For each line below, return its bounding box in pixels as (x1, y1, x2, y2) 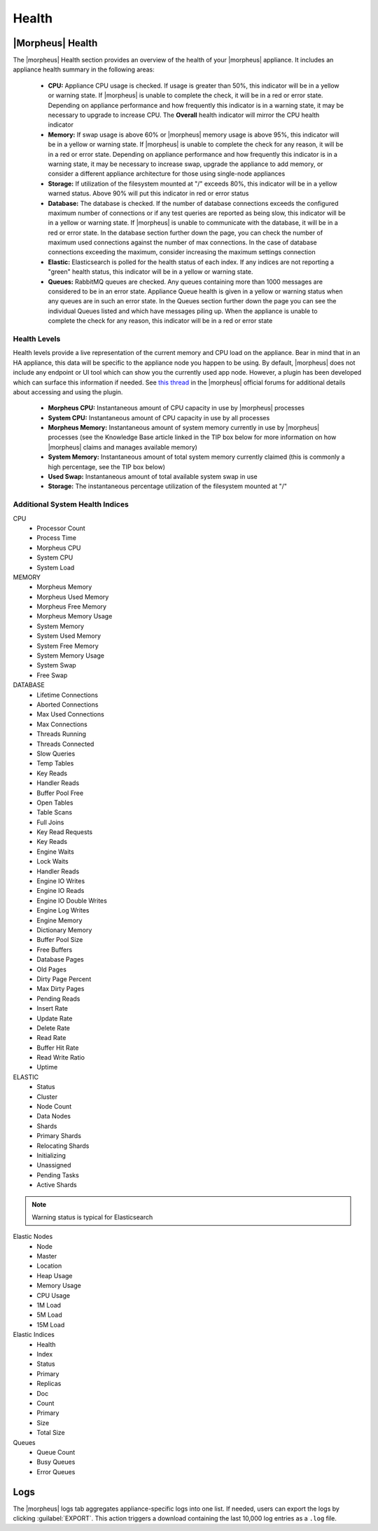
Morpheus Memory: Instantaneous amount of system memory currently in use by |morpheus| (48, 424, 320, 432)
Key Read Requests (36, 828, 93, 836)
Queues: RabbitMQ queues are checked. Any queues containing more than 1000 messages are (48, 277, 323, 286)
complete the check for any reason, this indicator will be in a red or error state (48, 317, 273, 325)
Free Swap (36, 671, 68, 679)
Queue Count (36, 1448, 76, 1456)
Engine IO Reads (36, 887, 85, 895)
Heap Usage (36, 1271, 73, 1280)
